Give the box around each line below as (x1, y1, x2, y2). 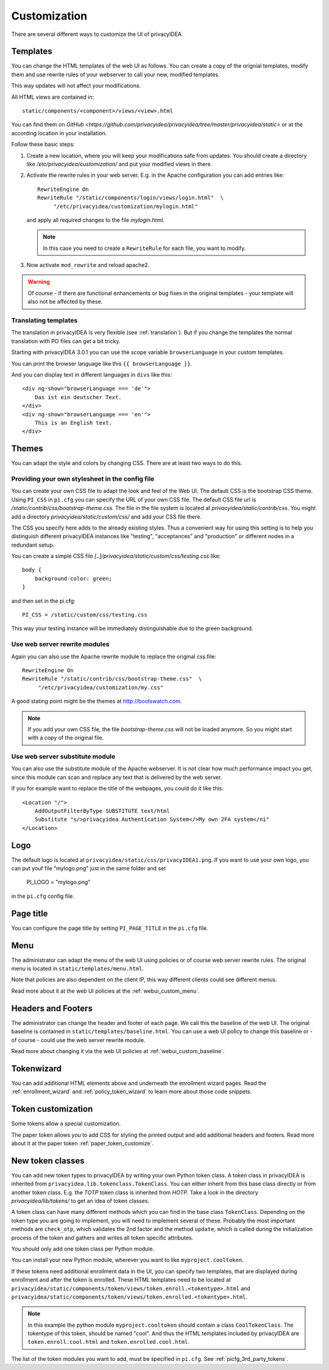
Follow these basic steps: (11, 141, 76, 148)
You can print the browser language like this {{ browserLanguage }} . (11, 360, 193, 367)
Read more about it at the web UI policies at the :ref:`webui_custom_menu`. (11, 987, 200, 995)
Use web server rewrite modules (11, 640, 110, 648)
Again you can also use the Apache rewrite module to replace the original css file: (11, 653, 216, 660)
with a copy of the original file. (27, 734, 104, 742)
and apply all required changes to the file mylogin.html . (26, 216, 164, 224)
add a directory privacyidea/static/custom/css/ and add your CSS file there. (11, 513, 202, 520)
